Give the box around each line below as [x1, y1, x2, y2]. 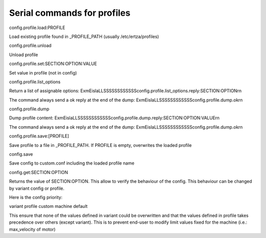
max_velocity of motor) [9, 226, 56, 232]
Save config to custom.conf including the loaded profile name [9, 160, 135, 166]
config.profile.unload [9, 42, 52, 49]
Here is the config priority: [9, 194, 63, 200]
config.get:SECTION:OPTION [9, 169, 68, 175]
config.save [9, 151, 33, 157]
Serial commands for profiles [9, 7, 131, 18]
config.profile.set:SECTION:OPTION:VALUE [9, 61, 97, 67]
